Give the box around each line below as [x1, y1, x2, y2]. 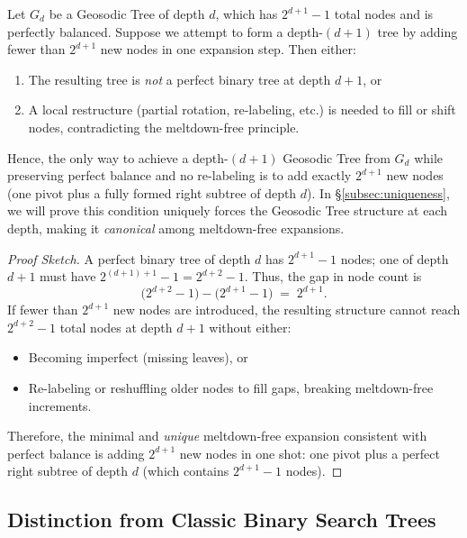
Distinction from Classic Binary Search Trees [7, 506, 436, 533]
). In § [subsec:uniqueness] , [307, 183, 450, 202]
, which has [215, 5, 278, 23]
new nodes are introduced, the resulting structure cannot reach [112, 300, 461, 319]
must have [40, 267, 96, 286]
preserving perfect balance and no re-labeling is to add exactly [7, 166, 352, 185]
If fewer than [7, 300, 78, 319]
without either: [209, 317, 292, 336]
